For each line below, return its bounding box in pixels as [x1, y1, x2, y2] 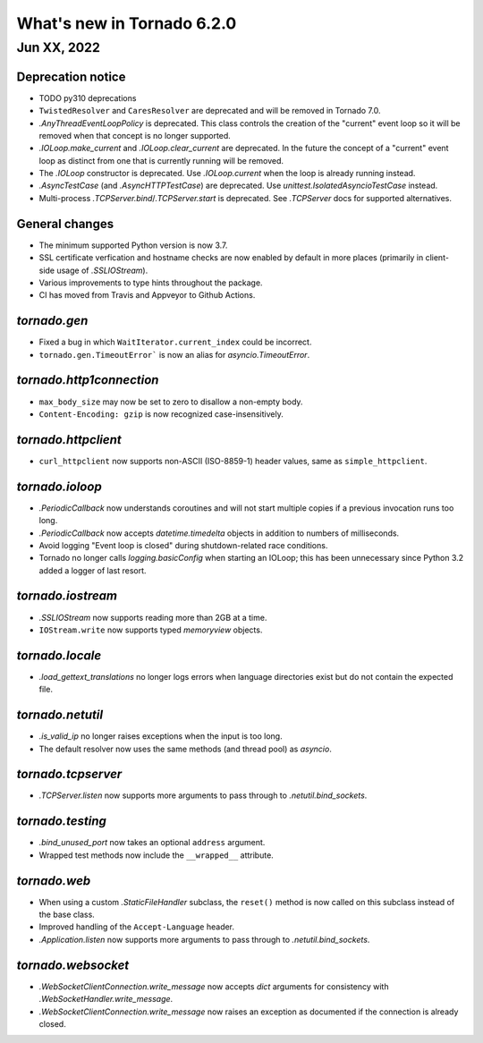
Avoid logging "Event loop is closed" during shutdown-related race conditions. [38, 539, 328, 550]
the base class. [38, 909, 96, 920]
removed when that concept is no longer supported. [38, 130, 232, 140]
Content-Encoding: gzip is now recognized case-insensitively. [38, 408, 284, 420]
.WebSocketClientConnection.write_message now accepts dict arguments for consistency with [38, 980, 389, 992]
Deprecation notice [16, 69, 126, 84]
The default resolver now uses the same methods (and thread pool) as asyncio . [38, 743, 333, 754]
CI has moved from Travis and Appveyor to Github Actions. [38, 290, 256, 301]
